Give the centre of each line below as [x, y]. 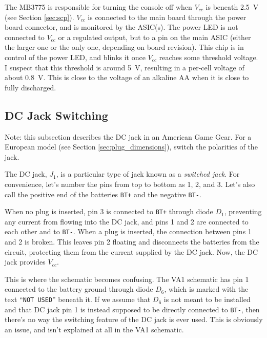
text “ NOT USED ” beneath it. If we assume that [78, 299]
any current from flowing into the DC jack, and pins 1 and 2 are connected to [127, 221]
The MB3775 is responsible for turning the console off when [98, 7]
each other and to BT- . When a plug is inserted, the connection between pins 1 [128, 231]
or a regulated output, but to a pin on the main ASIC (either [155, 37]
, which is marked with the [206, 289]
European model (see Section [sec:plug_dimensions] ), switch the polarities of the [131, 147]
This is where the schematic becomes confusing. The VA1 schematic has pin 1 [127, 279]
